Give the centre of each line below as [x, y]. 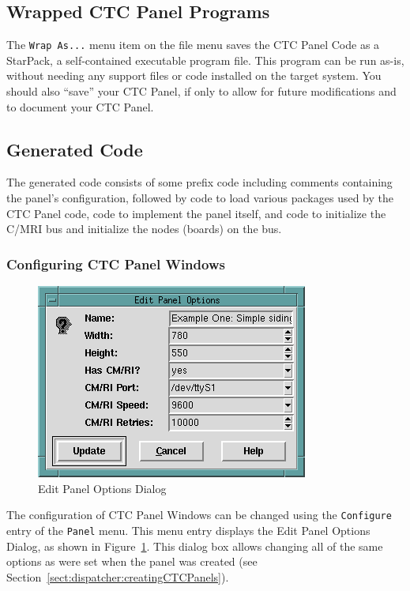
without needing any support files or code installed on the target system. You [194, 75]
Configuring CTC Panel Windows [116, 264]
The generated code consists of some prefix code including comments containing [199, 182]
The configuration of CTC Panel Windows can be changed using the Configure [199, 515]
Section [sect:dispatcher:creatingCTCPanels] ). [118, 576]
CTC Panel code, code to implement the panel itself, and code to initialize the [196, 213]
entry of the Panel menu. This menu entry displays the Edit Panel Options [188, 530]
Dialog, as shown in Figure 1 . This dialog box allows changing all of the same [195, 546]
